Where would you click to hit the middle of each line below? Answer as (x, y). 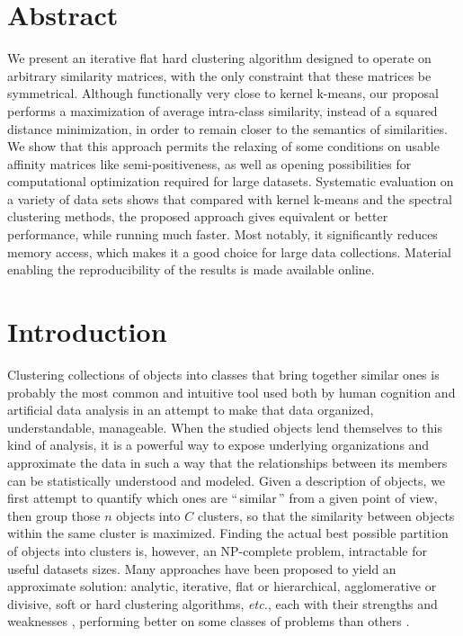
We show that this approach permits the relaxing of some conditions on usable (223, 146)
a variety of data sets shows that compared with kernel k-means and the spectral (230, 198)
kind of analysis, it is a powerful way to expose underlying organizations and (218, 445)
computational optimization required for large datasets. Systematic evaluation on (231, 181)
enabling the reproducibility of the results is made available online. (191, 269)
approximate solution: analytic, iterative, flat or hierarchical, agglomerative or (222, 586)
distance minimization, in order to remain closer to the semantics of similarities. (227, 128)
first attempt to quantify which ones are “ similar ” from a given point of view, (223, 498)
